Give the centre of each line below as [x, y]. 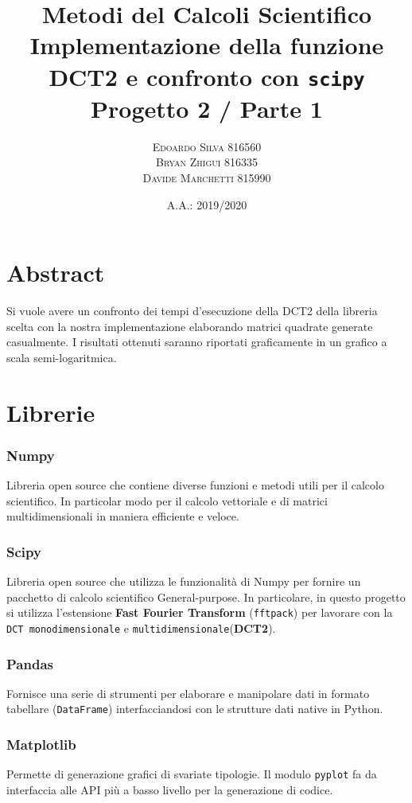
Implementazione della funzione [207, 45]
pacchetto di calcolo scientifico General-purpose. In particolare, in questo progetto [206, 596]
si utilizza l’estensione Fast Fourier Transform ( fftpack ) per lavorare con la [200, 612]
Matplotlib [41, 744]
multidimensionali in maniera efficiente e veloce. [123, 516]
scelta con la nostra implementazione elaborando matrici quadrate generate [190, 326]
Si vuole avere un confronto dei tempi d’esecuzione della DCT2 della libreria [192, 311]
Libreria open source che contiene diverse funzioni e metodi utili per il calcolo [195, 485]
